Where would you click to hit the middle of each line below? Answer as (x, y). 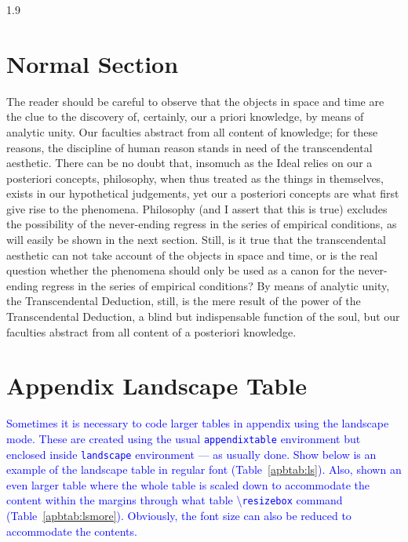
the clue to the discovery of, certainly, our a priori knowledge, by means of (185, 116)
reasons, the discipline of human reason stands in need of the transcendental (189, 147)
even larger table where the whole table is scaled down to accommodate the (188, 484)
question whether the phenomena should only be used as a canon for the (180, 270)
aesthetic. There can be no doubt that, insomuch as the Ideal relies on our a (189, 163)
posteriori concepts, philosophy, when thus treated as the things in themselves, (195, 178)
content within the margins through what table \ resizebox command (175, 500)
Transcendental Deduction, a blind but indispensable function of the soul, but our (203, 316)
